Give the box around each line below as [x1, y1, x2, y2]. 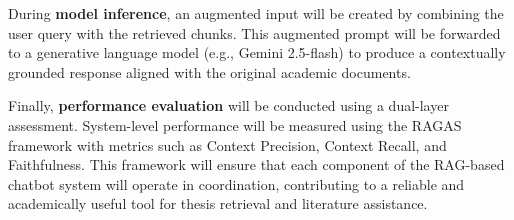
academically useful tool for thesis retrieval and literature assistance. [8, 193, 428, 214]
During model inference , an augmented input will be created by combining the [8, 3, 504, 23]
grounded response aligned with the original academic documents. [8, 61, 411, 82]
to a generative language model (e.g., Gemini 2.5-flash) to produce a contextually [8, 42, 506, 63]
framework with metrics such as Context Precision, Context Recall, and [8, 134, 447, 155]
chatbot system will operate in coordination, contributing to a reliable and [8, 173, 465, 194]
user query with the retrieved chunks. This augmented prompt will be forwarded [8, 22, 501, 43]
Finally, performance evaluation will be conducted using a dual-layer [8, 95, 449, 116]
